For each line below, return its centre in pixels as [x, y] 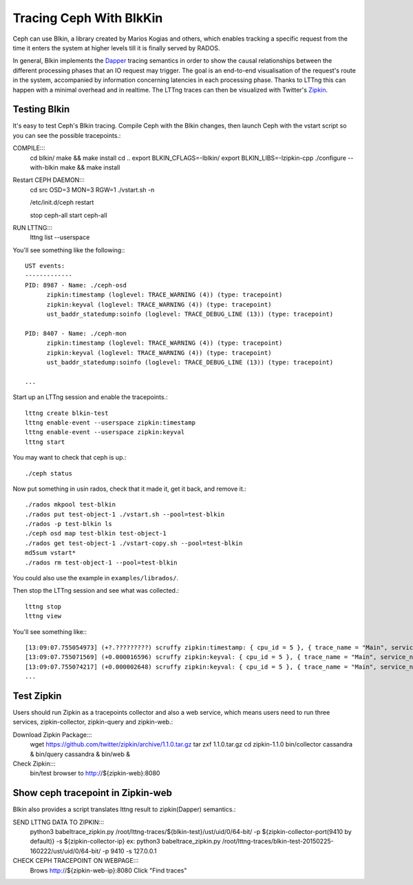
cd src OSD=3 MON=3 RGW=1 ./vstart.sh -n [92, 190]
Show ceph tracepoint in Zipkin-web [92, 793]
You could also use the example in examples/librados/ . [96, 578]
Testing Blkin [41, 109]
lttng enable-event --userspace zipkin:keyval [105, 432]
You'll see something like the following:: [69, 250]
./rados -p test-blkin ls [69, 524]
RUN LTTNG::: [33, 227]
